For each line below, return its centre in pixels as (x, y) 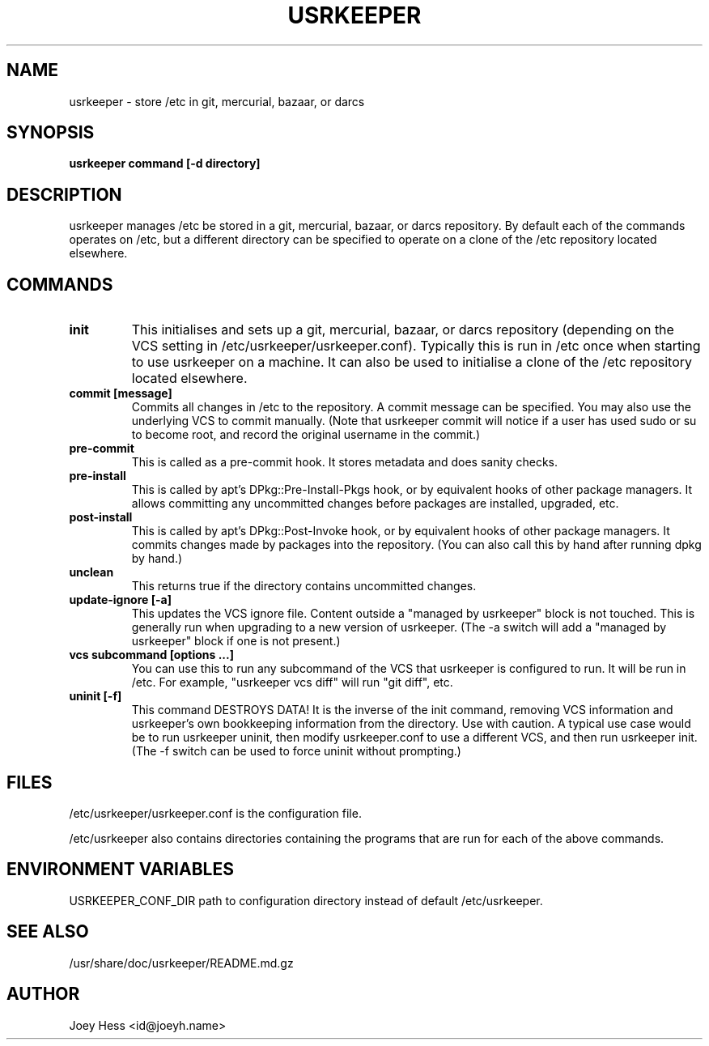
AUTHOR (43, 994)
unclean (91, 572)
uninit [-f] (96, 696)
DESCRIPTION (64, 194)
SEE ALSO (48, 932)
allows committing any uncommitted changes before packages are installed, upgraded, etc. (375, 504)
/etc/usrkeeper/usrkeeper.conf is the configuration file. (215, 813)
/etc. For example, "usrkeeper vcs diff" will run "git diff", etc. (292, 682)
